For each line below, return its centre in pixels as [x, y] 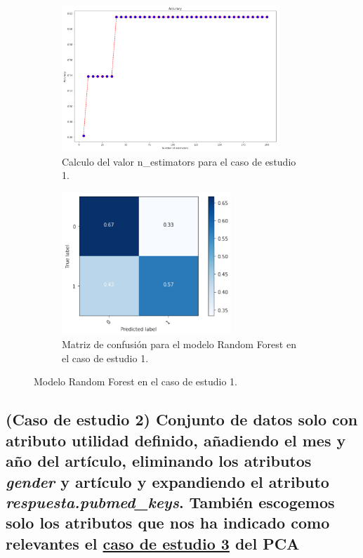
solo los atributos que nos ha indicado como [168, 523]
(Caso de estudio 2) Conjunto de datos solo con [182, 419]
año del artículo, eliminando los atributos [159, 461]
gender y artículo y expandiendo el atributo [167, 481]
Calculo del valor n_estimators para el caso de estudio [179, 161]
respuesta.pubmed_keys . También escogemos [170, 501]
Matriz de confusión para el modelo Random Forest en [179, 344]
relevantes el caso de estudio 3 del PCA [153, 543]
